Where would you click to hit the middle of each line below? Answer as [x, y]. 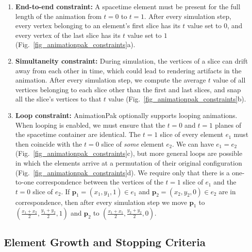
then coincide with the [49, 143]
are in [227, 191]
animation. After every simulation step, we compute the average [111, 80]
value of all [229, 80]
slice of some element [133, 143]
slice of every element [192, 134]
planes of [228, 125]
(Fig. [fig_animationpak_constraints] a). [75, 44]
